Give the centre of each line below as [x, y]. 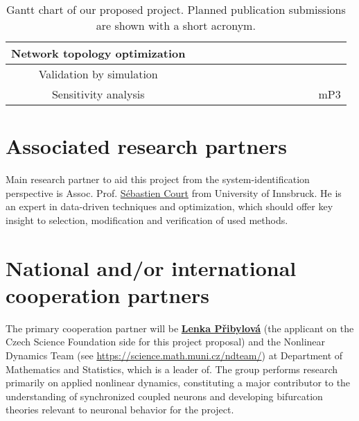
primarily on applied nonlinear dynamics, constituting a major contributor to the [178, 383]
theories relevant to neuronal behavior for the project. [120, 410]
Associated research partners [146, 146]
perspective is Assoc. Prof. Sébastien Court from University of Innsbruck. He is [174, 192]
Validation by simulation [98, 74]
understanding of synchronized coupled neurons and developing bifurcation [164, 396]
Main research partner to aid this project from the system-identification [158, 179]
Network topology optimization [98, 53]
